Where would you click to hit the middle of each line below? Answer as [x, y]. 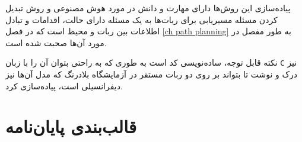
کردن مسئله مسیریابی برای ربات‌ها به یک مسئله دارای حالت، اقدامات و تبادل [142, 19]
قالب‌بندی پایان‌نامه [71, 126]
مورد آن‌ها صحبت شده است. [56, 42]
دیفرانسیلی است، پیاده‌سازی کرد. [64, 85]
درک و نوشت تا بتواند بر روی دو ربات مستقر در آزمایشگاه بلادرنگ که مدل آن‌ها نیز [152, 74]
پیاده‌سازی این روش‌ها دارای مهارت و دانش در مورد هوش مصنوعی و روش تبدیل [148, 8]
